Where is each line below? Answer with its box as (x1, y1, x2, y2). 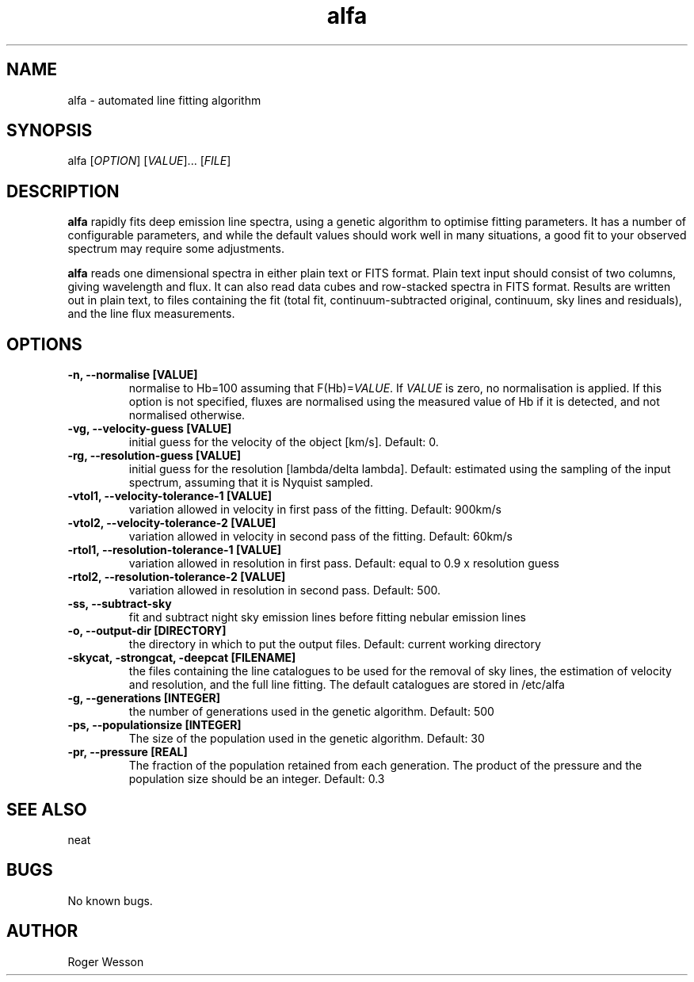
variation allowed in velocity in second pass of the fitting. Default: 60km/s (128, 529, 513, 544)
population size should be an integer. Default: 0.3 (128, 772, 385, 786)
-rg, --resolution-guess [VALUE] (67, 449, 242, 463)
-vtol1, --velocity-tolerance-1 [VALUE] (67, 489, 272, 503)
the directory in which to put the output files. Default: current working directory (128, 637, 541, 651)
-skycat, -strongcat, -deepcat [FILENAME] (67, 651, 296, 665)
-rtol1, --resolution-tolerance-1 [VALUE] (67, 543, 281, 557)
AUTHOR (6, 921, 78, 942)
